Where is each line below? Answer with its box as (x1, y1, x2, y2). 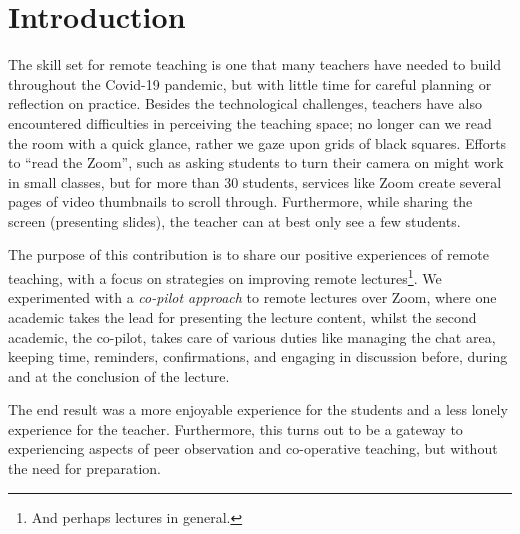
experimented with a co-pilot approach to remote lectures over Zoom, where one (8, 287, 497, 308)
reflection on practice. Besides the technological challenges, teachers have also (8, 93, 482, 114)
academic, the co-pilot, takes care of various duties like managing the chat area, (8, 326, 496, 347)
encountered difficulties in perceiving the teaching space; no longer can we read (8, 112, 492, 133)
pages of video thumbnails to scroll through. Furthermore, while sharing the (8, 191, 473, 212)
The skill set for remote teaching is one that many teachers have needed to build (8, 54, 502, 75)
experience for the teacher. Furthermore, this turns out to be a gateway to (8, 418, 463, 439)
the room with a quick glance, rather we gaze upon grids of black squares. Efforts (8, 132, 507, 153)
